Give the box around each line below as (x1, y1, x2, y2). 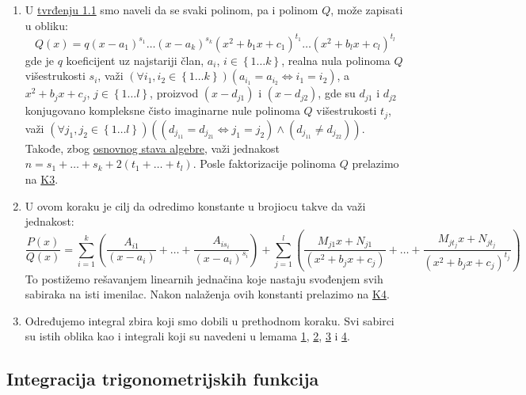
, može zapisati (330, 2, 403, 17)
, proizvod (150, 85, 199, 101)
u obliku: (25, 17, 68, 33)
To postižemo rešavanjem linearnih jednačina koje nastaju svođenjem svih (25, 270, 383, 287)
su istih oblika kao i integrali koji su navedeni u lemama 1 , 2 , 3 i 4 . (25, 328, 350, 344)
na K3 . (25, 170, 59, 187)
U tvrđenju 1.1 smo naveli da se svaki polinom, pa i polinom (25, 2, 318, 17)
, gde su (318, 85, 356, 101)
